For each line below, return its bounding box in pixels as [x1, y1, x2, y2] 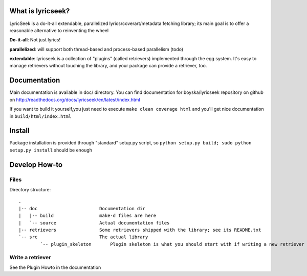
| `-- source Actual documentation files [18, 220, 170, 225]
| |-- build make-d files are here [18, 213, 156, 219]
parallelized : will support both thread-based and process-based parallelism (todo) [9, 46, 184, 52]
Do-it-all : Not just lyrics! [9, 37, 61, 43]
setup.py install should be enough [9, 147, 92, 153]
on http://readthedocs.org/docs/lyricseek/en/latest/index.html [9, 96, 140, 103]
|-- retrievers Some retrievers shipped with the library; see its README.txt [18, 227, 261, 233]
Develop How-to [9, 160, 63, 169]
